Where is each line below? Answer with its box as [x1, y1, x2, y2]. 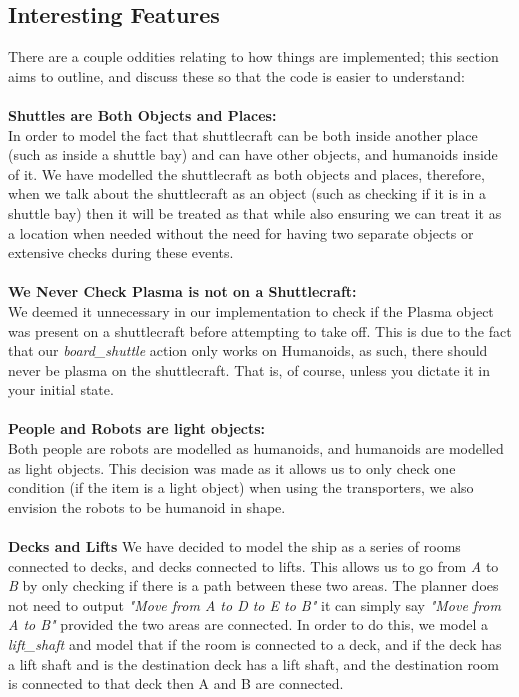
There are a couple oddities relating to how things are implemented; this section [8, 46, 499, 67]
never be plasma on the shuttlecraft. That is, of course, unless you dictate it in [8, 359, 491, 380]
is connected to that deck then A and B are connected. [8, 673, 344, 694]
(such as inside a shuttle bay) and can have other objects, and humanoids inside [8, 144, 498, 165]
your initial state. [8, 379, 114, 400]
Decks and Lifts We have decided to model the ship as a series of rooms [8, 536, 461, 557]
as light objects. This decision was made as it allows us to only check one [8, 457, 456, 478]
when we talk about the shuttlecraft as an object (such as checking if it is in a [8, 183, 486, 204]
